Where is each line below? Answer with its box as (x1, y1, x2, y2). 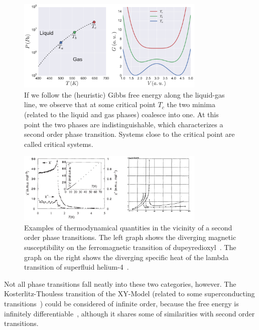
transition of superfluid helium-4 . (24, 262, 129, 272)
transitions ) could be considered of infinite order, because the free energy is (4, 298, 239, 309)
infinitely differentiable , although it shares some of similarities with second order (4, 308, 255, 318)
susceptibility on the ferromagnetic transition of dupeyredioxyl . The (24, 242, 236, 253)
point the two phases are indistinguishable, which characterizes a (24, 119, 223, 129)
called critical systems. (24, 138, 93, 149)
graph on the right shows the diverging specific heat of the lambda (24, 252, 229, 262)
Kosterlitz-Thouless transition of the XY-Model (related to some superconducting (4, 288, 255, 299)
